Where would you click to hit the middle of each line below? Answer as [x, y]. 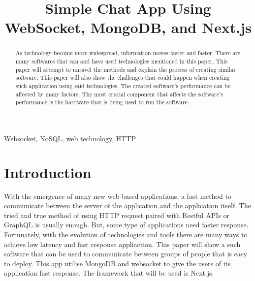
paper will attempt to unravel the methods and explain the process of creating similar [126, 69]
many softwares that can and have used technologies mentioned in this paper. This [121, 61]
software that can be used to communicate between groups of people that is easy [126, 254]
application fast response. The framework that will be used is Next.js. [109, 273]
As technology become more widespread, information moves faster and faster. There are [128, 53]
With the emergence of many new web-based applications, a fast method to [118, 196]
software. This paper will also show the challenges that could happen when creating [123, 78]
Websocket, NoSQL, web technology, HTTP [70, 138]
